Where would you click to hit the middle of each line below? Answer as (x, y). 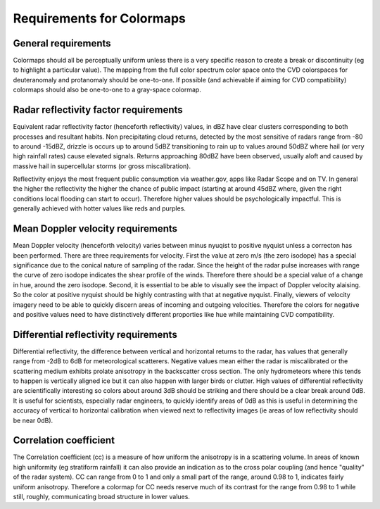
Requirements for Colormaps (99, 18)
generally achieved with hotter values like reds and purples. (100, 208)
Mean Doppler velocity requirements (95, 229)
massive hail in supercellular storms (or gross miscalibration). (102, 166)
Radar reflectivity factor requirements (98, 110)
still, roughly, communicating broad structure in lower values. (101, 497)
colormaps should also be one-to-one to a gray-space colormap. (107, 90)
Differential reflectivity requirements (95, 334)
